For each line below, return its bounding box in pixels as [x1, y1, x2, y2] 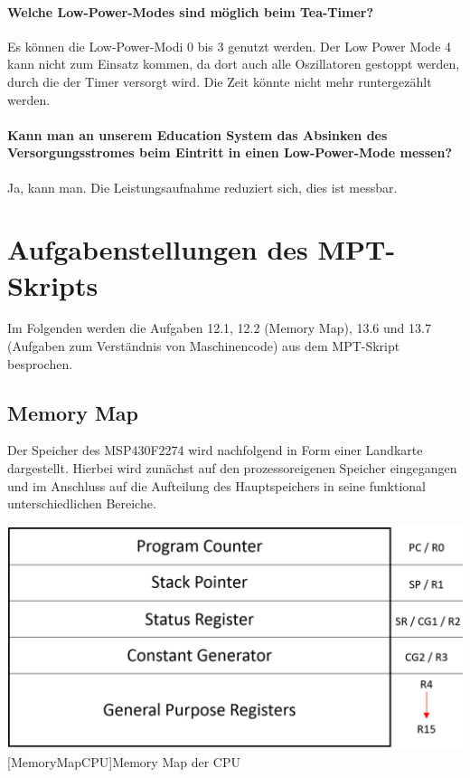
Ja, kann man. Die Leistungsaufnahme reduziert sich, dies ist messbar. [7, 177, 398, 196]
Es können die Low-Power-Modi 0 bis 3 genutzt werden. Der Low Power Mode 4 [7, 36, 452, 55]
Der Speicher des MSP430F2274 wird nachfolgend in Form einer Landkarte [7, 441, 423, 460]
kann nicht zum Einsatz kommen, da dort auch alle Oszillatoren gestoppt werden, [7, 54, 460, 73]
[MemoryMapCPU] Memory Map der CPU [7, 753, 240, 772]
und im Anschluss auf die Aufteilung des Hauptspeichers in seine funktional [7, 476, 427, 495]
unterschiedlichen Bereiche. [7, 494, 156, 513]
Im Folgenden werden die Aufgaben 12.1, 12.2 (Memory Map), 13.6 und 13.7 [7, 318, 431, 337]
